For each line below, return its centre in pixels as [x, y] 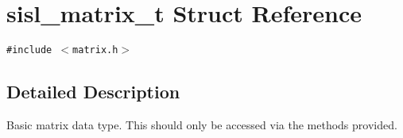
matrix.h [95, 50]
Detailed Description [93, 92]
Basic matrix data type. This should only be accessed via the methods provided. [202, 124]
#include [29, 50]
